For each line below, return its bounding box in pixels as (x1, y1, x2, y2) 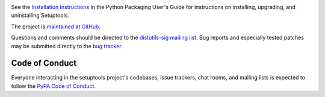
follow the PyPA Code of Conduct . (11, 82, 96, 90)
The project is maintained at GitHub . (11, 23, 101, 30)
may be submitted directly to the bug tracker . (11, 42, 123, 49)
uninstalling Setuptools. (11, 12, 69, 19)
